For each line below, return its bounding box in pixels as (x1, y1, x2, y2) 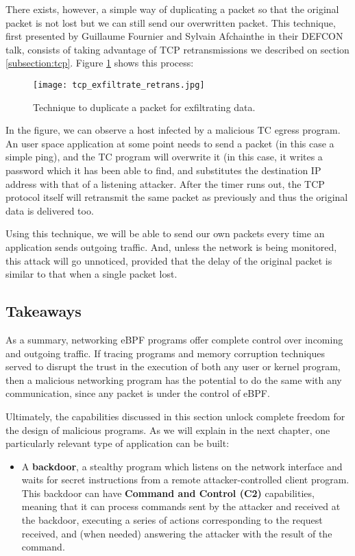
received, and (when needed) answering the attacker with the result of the (21, 526, 332, 540)
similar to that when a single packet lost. (5, 267, 177, 281)
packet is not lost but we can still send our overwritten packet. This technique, (5, 15, 336, 29)
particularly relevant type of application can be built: (5, 436, 230, 450)
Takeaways (5, 300, 82, 322)
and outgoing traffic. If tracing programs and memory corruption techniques (5, 346, 325, 360)
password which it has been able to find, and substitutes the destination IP (5, 163, 321, 177)
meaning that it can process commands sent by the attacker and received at (21, 499, 341, 513)
